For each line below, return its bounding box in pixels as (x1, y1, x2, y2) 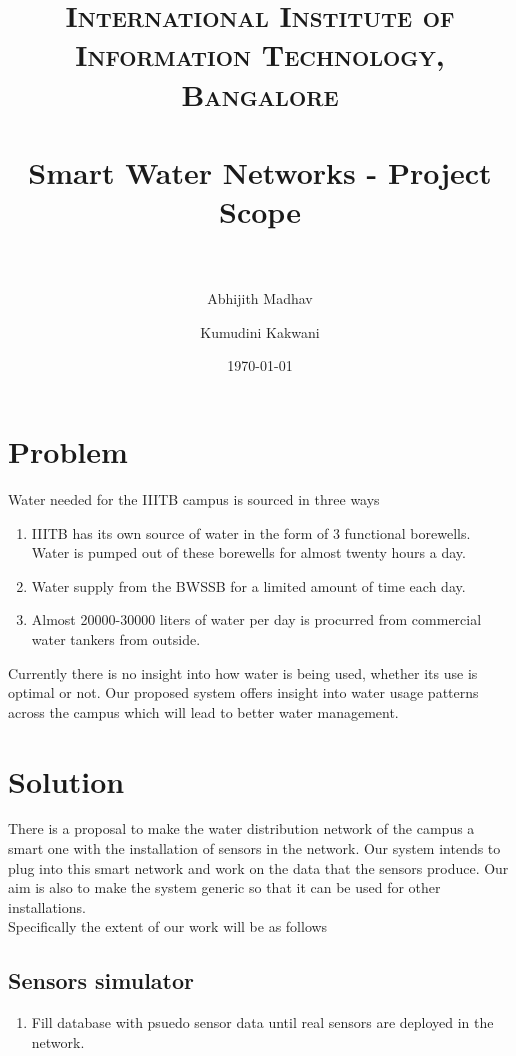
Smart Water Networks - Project (28, 151, 492, 192)
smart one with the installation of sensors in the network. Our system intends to (8, 838, 501, 859)
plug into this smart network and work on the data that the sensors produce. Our (8, 857, 509, 878)
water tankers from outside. (31, 628, 201, 649)
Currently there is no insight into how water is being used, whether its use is (8, 662, 478, 683)
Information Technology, (75, 34, 445, 75)
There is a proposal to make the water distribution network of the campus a (8, 818, 475, 839)
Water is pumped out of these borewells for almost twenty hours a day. (31, 542, 466, 563)
